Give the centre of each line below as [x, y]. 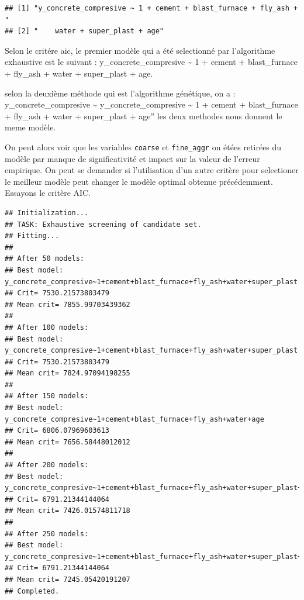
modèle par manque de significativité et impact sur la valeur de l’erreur [132, 158]
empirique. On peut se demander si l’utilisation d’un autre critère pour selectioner [152, 170]
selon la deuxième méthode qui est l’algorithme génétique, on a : [120, 93]
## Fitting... [32, 236]
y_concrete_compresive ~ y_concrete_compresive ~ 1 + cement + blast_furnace [151, 104]
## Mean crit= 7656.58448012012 [68, 442]
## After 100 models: [47, 327]
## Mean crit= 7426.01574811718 [68, 511]
